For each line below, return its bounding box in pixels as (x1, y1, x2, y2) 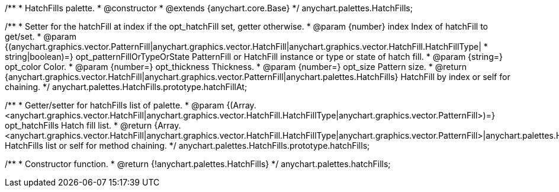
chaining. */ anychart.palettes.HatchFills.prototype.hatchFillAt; (5, 82, 248, 92)
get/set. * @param (5, 31, 76, 41)
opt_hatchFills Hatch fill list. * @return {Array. (5, 120, 181, 130)
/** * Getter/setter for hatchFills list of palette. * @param (5, 100, 224, 110)
